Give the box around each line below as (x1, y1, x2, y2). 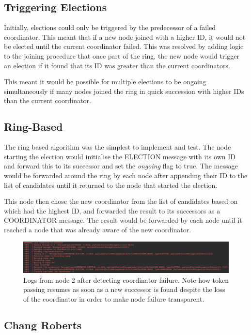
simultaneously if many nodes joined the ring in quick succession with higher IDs (4, 86, 244, 96)
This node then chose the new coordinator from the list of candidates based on (4, 196, 238, 206)
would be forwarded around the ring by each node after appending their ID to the (4, 170, 248, 180)
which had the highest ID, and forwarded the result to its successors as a (4, 205, 220, 215)
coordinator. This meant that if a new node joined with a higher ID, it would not (4, 31, 246, 42)
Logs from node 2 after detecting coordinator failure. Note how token (23, 274, 229, 285)
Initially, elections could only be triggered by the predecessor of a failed (4, 22, 216, 32)
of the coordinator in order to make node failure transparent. (23, 293, 204, 304)
